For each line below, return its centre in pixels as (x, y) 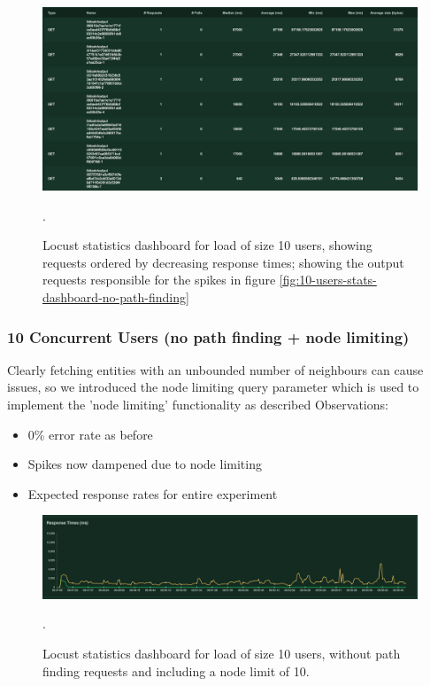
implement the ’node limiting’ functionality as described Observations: (198, 404)
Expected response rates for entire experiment (153, 493)
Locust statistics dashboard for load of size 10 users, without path (222, 653)
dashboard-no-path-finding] (116, 297)
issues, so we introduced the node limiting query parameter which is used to (213, 387)
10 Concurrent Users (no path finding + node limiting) (208, 336)
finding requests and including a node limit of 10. (176, 670)
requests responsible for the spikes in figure (159, 280)
